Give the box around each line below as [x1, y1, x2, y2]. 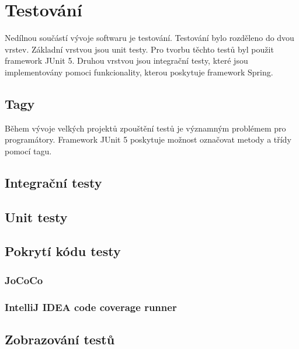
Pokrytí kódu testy [5, 242, 121, 260]
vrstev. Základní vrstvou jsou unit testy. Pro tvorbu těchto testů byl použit [5, 43, 274, 55]
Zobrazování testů [5, 330, 115, 348]
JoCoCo [5, 272, 43, 287]
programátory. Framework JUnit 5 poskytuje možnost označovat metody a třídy [5, 133, 291, 146]
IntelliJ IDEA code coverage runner [5, 299, 177, 314]
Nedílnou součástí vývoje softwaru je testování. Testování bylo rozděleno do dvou [5, 32, 294, 44]
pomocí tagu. [5, 144, 52, 157]
